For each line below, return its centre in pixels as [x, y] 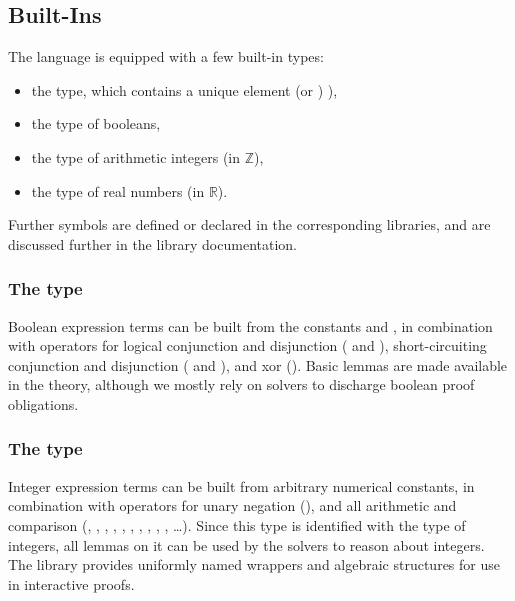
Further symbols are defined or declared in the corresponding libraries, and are [249, 224]
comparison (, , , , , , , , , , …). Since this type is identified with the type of [237, 524]
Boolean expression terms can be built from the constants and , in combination [250, 325]
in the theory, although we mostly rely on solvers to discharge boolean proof [241, 384]
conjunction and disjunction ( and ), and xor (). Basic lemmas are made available [258, 364]
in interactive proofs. [71, 583]
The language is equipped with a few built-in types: [166, 56]
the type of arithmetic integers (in [136, 156]
